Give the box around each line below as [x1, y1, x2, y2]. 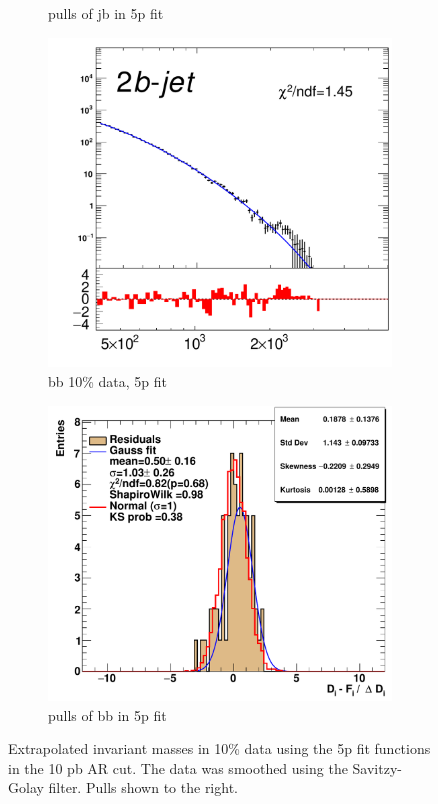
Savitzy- [352, 757, 402, 778]
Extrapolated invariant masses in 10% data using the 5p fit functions [8, 738, 431, 759]
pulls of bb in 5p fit [48, 704, 167, 725]
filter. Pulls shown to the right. [48, 777, 238, 798]
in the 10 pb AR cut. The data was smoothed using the [8, 757, 348, 778]
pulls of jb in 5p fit [48, 3, 164, 23]
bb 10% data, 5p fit [48, 371, 168, 392]
